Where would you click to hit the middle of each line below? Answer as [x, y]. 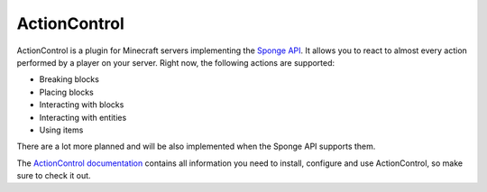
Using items [61, 130]
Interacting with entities [83, 117]
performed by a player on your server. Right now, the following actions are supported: [176, 62]
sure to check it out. [54, 176]
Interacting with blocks [82, 105]
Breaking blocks [69, 79]
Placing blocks [66, 92]
